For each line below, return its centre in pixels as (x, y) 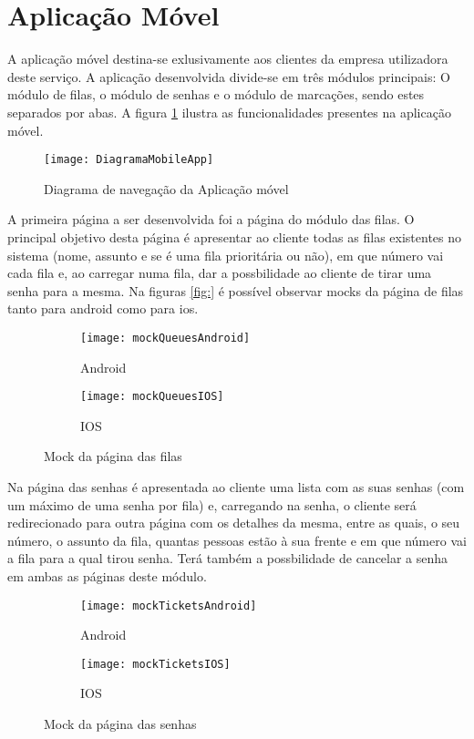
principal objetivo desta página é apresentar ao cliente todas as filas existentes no (235, 236)
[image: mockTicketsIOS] (155, 664)
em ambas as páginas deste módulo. (107, 575)
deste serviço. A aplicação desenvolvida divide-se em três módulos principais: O (229, 76)
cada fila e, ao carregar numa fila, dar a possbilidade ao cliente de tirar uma (220, 273)
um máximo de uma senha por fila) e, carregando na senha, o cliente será (212, 504)
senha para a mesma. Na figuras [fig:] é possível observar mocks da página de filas (236, 290)
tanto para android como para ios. (103, 308)
